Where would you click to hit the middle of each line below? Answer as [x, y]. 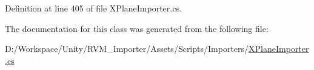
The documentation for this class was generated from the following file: [137, 28]
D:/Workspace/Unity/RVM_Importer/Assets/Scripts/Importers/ [127, 49]
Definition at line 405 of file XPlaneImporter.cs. [93, 8]
